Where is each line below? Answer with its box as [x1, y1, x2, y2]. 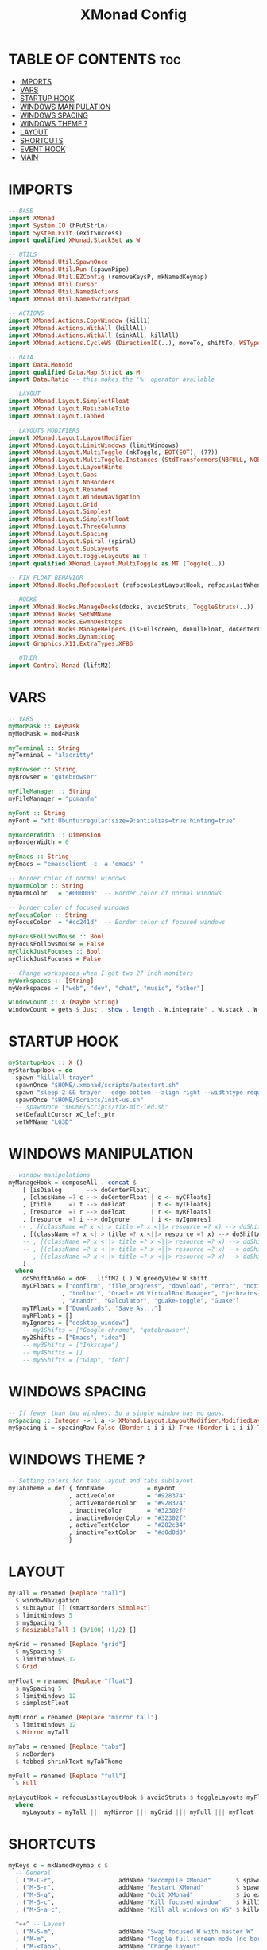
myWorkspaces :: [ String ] [8, 977, 94, 985]
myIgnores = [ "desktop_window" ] [22, 1319, 130, 1327]
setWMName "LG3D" [15, 1118, 73, 1126]
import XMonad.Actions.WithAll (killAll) [8, 324, 148, 332]
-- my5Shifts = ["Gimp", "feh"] [22, 1356, 130, 1364]
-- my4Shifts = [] [22, 1348, 83, 1357]
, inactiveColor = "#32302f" [68, 1506, 187, 1514]
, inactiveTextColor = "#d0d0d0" [68, 1529, 187, 1536]
